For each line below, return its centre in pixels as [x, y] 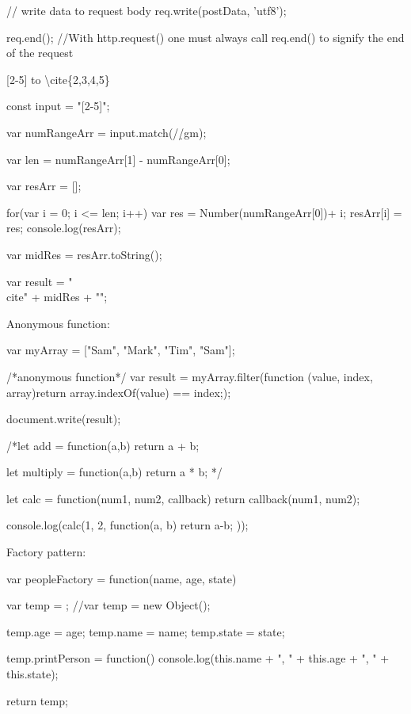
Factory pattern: [46, 552]
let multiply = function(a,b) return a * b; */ [114, 472]
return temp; [37, 700]
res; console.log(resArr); [64, 228]
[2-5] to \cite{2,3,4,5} [58, 79]
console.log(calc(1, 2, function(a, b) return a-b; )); [127, 525]
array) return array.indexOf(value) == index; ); [119, 392]
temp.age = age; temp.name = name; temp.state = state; [146, 631]
